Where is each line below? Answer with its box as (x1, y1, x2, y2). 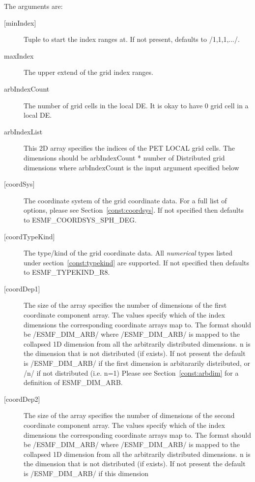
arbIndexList (4, 126, 43, 136)
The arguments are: (4, 1, 63, 11)
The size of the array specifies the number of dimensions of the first (24, 300, 227, 310)
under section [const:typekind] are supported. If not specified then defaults (24, 257, 250, 267)
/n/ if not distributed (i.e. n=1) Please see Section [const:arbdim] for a (24, 367, 239, 378)
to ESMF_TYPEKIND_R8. (24, 267, 110, 277)
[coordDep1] (4, 283, 40, 293)
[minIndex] (4, 17, 36, 28)
